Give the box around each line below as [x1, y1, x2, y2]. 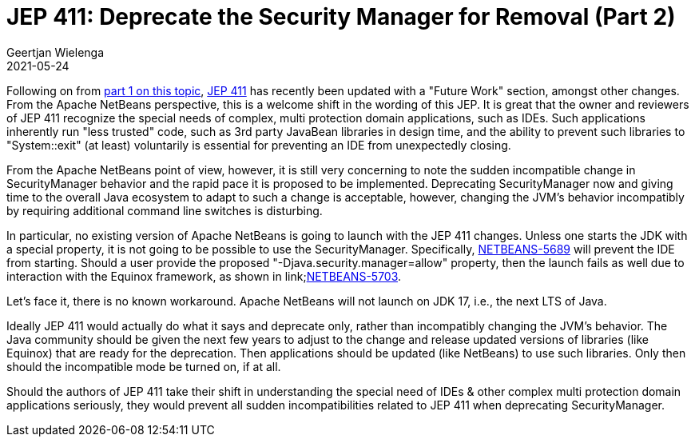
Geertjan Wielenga [6, 45, 105, 59]
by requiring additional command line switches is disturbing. [6, 203, 323, 218]
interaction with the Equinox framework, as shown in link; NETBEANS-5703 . [6, 269, 402, 283]
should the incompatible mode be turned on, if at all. [6, 359, 281, 373]
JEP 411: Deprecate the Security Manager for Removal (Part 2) [6, 3, 676, 30]
